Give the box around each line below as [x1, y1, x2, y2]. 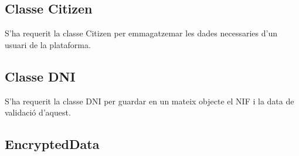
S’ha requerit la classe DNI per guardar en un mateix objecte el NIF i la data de [5, 94, 294, 107]
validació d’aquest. [5, 106, 71, 118]
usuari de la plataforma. [5, 38, 91, 50]
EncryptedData [5, 135, 100, 153]
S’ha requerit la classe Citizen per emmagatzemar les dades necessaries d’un [5, 27, 277, 39]
